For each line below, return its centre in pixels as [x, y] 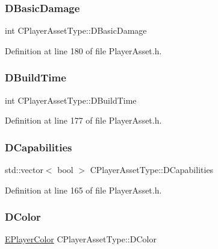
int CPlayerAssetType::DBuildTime [71, 100]
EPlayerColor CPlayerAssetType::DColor [81, 239]
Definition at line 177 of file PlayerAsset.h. [83, 120]
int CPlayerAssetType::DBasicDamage [76, 30]
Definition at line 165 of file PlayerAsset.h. [83, 190]
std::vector [24, 170]
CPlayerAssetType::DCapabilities [152, 170]
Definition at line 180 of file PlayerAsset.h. [83, 50]
